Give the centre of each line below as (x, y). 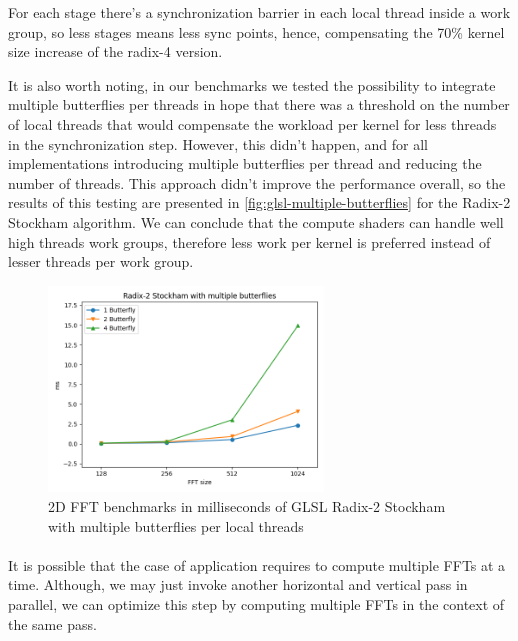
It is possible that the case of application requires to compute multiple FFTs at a (257, 564)
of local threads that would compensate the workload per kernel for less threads (252, 123)
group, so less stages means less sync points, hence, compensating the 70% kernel (256, 31)
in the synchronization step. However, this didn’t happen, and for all (218, 143)
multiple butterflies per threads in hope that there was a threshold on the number (259, 104)
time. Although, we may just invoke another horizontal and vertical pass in (238, 584)
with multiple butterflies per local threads (176, 525)
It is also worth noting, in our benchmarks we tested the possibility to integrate (252, 84)
